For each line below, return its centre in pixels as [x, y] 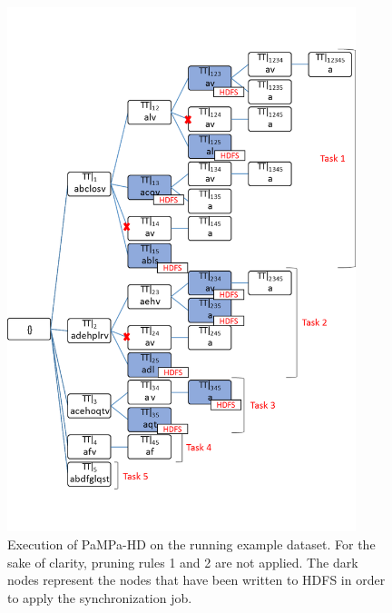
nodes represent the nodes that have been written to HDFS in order [196, 580]
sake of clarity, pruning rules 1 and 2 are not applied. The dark [183, 562]
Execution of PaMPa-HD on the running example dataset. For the [191, 544]
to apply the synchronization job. [100, 597]
